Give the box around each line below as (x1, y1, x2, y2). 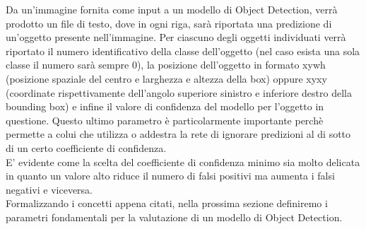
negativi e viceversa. (6, 182, 93, 196)
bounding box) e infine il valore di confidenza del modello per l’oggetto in (6, 99, 324, 114)
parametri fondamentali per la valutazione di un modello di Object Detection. (6, 209, 343, 224)
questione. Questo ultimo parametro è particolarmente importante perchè (6, 112, 324, 127)
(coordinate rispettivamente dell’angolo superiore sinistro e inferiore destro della (6, 85, 352, 100)
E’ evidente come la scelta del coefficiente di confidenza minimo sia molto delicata (6, 154, 360, 169)
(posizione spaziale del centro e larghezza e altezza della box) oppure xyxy (6, 71, 327, 86)
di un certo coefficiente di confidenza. (6, 140, 167, 155)
